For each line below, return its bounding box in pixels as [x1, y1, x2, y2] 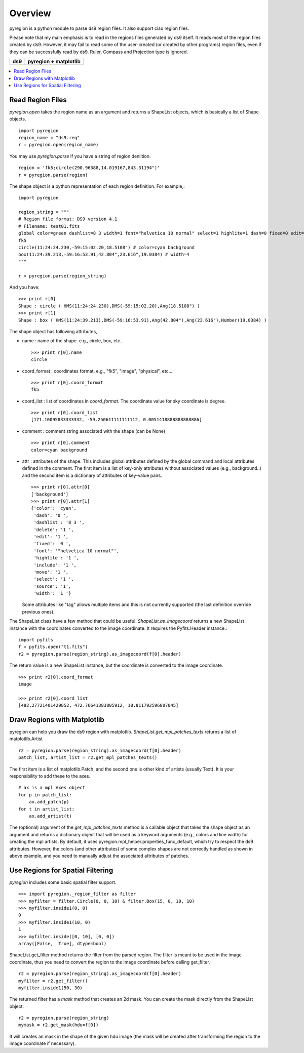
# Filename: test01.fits [18, 223, 80, 229]
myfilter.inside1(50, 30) [18, 985, 83, 991]
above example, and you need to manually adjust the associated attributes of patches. [9, 853, 189, 859]
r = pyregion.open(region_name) [18, 142, 99, 148]
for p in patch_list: [18, 792, 72, 797]
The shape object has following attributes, [9, 328, 97, 334]
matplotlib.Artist [9, 736, 43, 742]
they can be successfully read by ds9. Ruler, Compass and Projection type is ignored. [9, 49, 188, 55]
